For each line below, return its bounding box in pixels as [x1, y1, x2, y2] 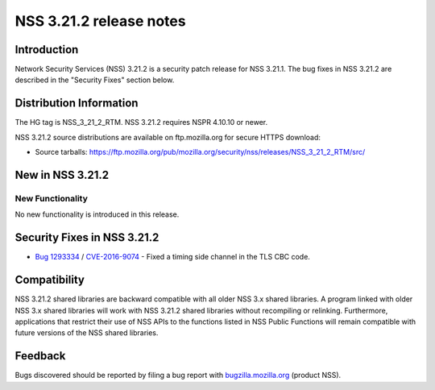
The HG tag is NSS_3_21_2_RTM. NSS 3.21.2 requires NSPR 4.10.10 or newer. [14, 118, 268, 127]
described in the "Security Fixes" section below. [14, 75, 175, 85]
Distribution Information [14, 97, 139, 110]
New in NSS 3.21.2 [14, 168, 109, 181]
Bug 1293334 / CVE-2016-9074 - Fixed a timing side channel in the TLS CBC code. [35, 252, 310, 262]
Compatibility [14, 273, 85, 287]
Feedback [14, 349, 66, 363]
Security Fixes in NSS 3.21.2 [14, 230, 159, 245]
